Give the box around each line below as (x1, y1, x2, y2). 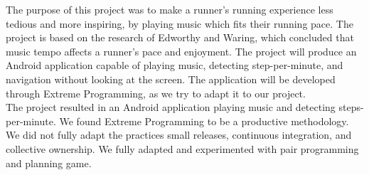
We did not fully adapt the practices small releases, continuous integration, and (6, 127, 352, 142)
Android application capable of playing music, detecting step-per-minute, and (6, 58, 343, 73)
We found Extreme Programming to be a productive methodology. (59, 113, 349, 128)
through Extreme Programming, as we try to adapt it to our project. (6, 85, 306, 100)
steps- (338, 100, 364, 115)
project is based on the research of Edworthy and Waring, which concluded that (6, 30, 354, 45)
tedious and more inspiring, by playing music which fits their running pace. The (6, 16, 353, 31)
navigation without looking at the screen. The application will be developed (6, 71, 336, 86)
